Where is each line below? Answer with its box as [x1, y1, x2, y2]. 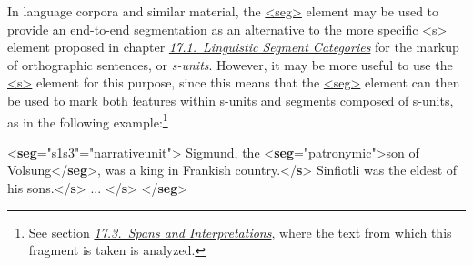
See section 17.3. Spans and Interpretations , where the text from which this [28, 222, 452, 241]
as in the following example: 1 [7, 109, 168, 131]
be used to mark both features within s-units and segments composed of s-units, [7, 90, 454, 109]
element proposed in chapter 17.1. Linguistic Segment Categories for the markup [7, 37, 459, 56]
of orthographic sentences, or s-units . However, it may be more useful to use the [7, 55, 453, 74]
